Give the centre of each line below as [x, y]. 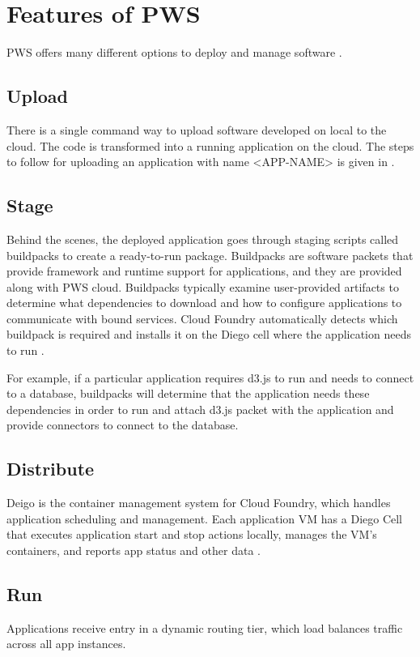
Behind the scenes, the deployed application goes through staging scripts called [203, 239]
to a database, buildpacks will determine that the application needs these [188, 393]
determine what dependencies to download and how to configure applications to [204, 303]
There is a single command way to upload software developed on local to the [197, 129]
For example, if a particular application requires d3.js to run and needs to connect [210, 377]
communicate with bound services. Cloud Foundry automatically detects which [202, 318]
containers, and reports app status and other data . [134, 550]
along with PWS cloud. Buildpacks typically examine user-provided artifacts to [203, 286]
